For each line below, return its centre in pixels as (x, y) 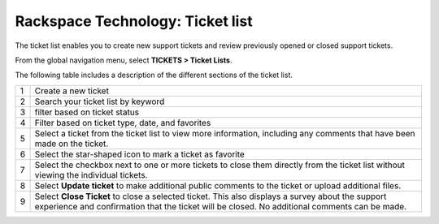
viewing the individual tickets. (91, 174)
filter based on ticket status (87, 112)
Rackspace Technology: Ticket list (134, 21)
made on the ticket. (72, 144)
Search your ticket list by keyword (100, 101)
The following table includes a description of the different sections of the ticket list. (154, 75)
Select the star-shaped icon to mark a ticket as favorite (140, 154)
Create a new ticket (72, 91)
